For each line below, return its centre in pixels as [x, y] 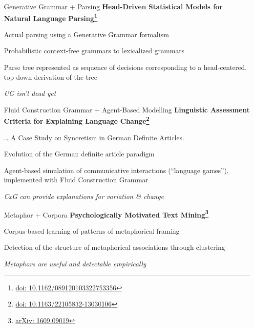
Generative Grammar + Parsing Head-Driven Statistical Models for [113, 6]
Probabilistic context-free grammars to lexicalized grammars [94, 51]
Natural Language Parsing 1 [51, 17]
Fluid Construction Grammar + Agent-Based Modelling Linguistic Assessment [127, 109]
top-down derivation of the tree [51, 77]
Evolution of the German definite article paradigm [79, 154]
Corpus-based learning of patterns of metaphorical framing [92, 230]
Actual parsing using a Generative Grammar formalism [86, 34]
